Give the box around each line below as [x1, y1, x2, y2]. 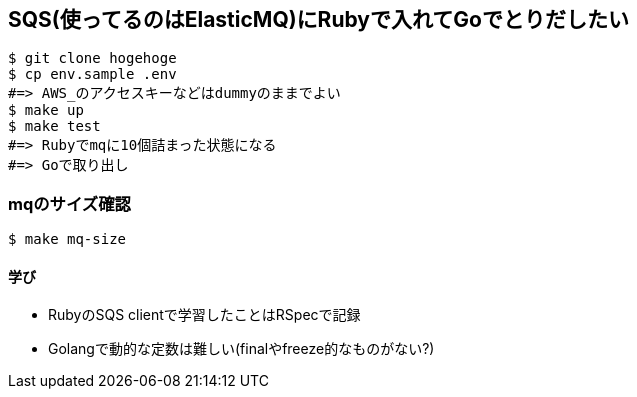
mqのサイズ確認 [8, 193, 131, 214]
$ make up [8, 102, 84, 119]
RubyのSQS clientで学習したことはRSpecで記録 [48, 306, 361, 324]
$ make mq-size [8, 231, 127, 248]
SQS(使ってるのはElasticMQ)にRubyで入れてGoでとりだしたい [8, 7, 629, 32]
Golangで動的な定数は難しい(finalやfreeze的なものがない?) [48, 340, 435, 358]
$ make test [8, 118, 101, 135]
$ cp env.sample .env [8, 66, 177, 83]
